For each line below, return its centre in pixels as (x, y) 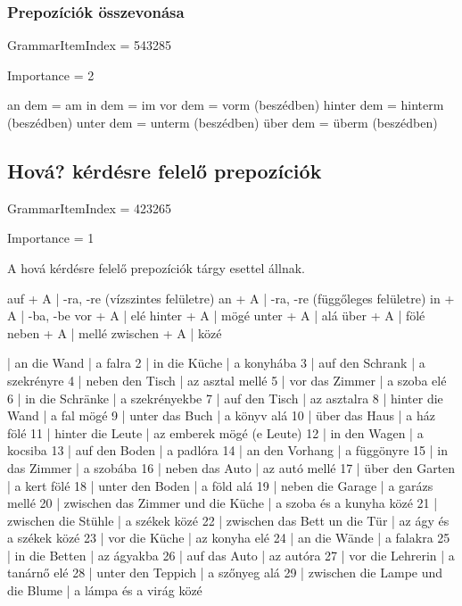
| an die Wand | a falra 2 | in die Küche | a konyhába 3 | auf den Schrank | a (216, 363)
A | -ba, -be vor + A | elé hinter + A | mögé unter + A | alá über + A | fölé (216, 315)
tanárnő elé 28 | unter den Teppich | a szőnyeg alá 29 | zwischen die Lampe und (225, 573)
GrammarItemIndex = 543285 (90, 45)
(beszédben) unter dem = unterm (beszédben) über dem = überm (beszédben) (223, 122)
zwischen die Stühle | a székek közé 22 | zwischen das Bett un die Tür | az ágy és (228, 520)
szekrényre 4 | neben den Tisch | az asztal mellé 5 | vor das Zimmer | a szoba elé (227, 380)
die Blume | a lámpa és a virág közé (105, 590)
